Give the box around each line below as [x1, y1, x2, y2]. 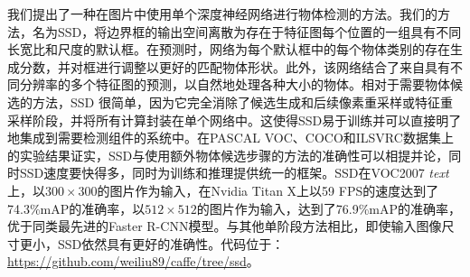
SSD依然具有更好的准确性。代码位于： [57, 234, 285, 253]
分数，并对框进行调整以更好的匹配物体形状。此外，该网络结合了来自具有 [19, 57, 450, 76]
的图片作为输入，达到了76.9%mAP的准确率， [196, 199, 462, 217]
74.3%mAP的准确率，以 [7, 199, 146, 217]
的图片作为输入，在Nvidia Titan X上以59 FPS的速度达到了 [97, 180, 439, 199]
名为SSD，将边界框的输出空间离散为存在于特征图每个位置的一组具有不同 [32, 22, 462, 41]
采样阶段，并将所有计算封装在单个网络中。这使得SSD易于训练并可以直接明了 [7, 110, 462, 129]
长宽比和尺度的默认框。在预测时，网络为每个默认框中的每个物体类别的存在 [7, 40, 450, 59]
